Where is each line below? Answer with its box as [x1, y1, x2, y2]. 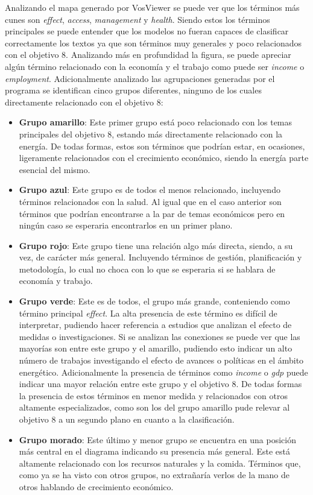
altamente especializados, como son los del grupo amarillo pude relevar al [19, 401, 290, 414]
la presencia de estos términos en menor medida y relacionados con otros [19, 389, 288, 402]
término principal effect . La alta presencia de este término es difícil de [19, 306, 277, 319]
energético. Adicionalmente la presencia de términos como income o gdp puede [19, 365, 308, 378]
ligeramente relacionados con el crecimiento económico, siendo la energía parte [19, 151, 309, 164]
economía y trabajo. [19, 274, 93, 287]
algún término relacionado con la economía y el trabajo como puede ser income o [5, 60, 305, 72]
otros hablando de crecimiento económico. [19, 480, 174, 493]
